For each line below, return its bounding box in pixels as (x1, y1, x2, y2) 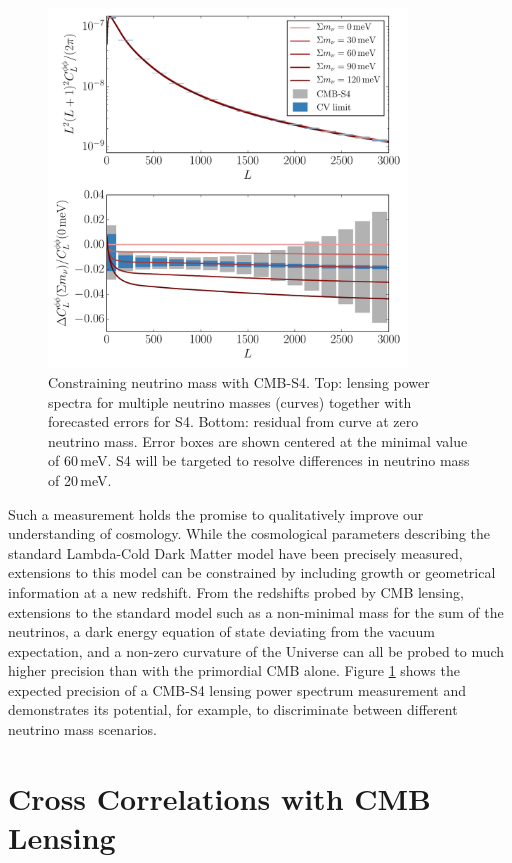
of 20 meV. (48, 469, 112, 490)
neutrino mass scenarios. (8, 719, 157, 740)
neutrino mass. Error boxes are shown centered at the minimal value (48, 430, 468, 451)
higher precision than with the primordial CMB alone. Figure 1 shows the (8, 660, 460, 681)
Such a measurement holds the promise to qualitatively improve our (8, 503, 424, 524)
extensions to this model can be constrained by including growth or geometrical (8, 562, 496, 583)
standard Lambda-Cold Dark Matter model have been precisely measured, (8, 542, 463, 563)
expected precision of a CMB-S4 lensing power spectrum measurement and (8, 679, 466, 700)
